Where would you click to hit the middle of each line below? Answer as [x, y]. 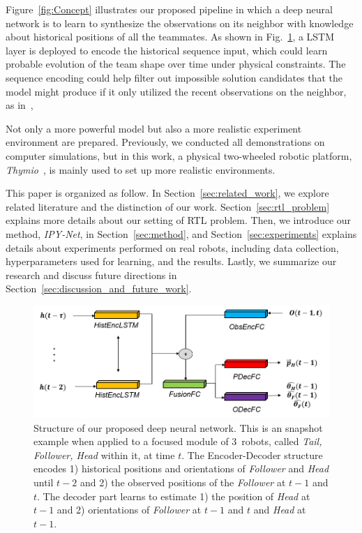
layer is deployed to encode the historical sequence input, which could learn [167, 50]
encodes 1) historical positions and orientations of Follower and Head [181, 468]
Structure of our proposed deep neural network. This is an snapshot [178, 427]
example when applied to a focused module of [131, 441]
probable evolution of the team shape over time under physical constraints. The [176, 64]
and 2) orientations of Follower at [129, 510]
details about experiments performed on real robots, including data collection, [172, 247]
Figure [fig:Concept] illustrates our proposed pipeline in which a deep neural [169, 9]
